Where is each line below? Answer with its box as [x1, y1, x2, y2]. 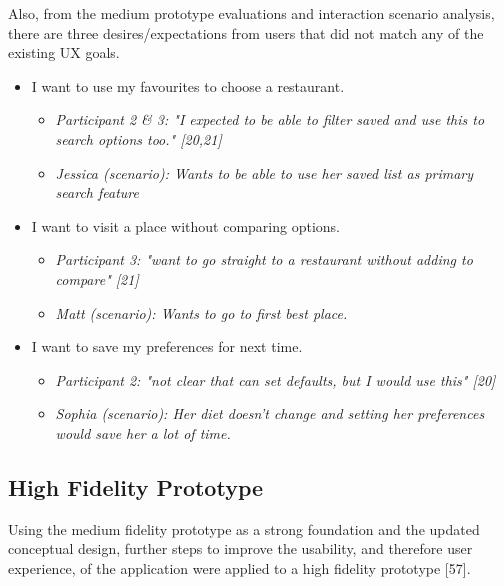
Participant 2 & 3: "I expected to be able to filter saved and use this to [55, 109, 485, 130]
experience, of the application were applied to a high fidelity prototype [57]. [8, 557, 471, 578]
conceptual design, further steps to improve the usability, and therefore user [8, 538, 473, 559]
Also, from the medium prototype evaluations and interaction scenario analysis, [8, 3, 495, 23]
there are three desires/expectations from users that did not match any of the [8, 22, 484, 43]
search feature [55, 182, 139, 203]
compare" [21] [55, 268, 139, 289]
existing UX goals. [8, 42, 120, 63]
